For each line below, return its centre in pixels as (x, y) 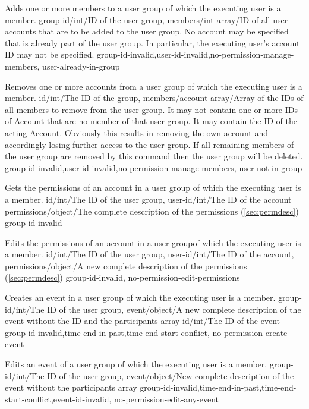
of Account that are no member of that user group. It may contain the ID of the (151, 121)
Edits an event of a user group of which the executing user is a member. (136, 364)
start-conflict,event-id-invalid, (58, 399)
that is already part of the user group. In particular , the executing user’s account (152, 43)
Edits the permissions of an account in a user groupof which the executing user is (153, 242)
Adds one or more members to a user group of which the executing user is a (143, 8)
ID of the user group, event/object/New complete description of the (171, 375)
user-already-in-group (81, 66)
